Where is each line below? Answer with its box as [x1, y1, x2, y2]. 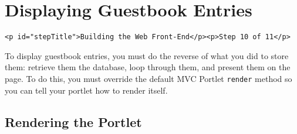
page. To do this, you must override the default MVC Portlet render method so [5, 72, 292, 84]
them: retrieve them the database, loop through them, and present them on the [5, 61, 291, 73]
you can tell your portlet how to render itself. [5, 84, 168, 96]
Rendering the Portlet [5, 112, 142, 130]
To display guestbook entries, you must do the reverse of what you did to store [5, 49, 289, 61]
